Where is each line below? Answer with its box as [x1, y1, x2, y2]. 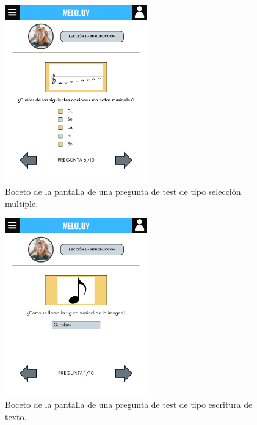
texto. [5, 410, 27, 423]
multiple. [5, 197, 38, 209]
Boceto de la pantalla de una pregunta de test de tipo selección [5, 185, 241, 198]
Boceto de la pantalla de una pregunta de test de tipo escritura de [5, 398, 253, 411]
